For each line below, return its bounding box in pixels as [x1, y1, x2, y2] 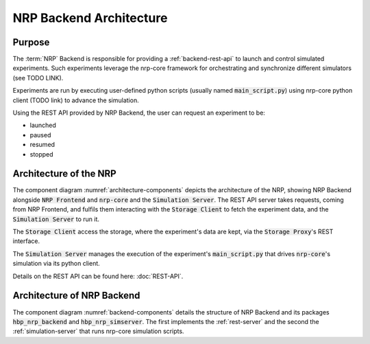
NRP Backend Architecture [12, 10, 168, 25]
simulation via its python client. [12, 260, 101, 268]
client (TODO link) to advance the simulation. [12, 96, 140, 104]
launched [29, 121, 56, 130]
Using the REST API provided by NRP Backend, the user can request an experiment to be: [12, 108, 265, 117]
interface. [12, 237, 40, 245]
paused [29, 130, 51, 139]
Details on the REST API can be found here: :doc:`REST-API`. [12, 272, 184, 280]
